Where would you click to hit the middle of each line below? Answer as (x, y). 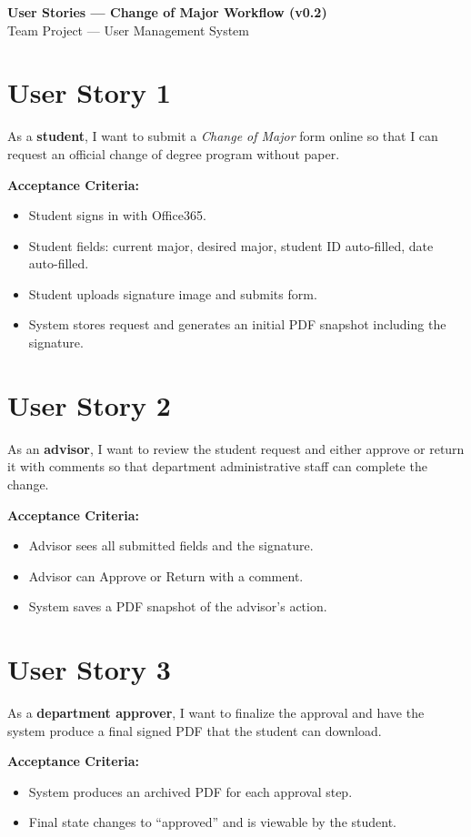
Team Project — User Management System (128, 30)
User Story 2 (89, 404)
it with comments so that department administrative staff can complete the (217, 466)
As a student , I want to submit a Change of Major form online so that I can (223, 136)
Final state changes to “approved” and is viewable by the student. (212, 822)
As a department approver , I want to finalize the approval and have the (216, 713)
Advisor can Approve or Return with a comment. (166, 575)
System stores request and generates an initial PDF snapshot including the (237, 324)
